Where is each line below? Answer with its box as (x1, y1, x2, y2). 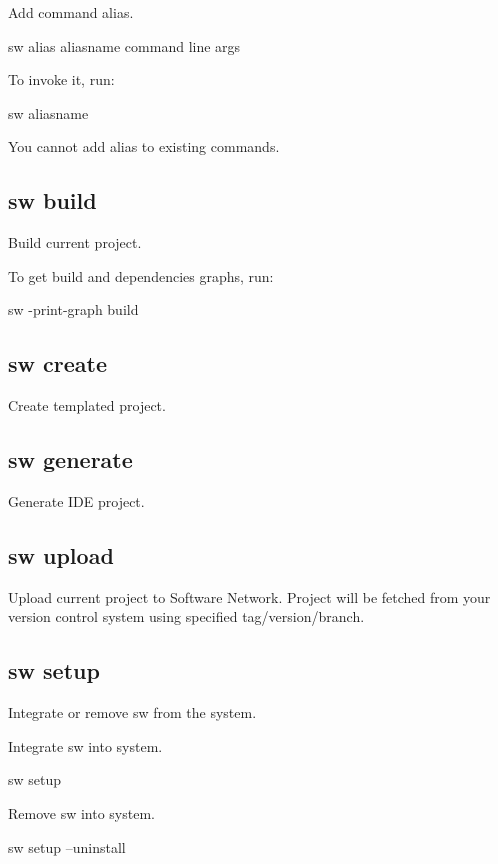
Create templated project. (8, 395, 166, 416)
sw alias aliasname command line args (8, 35, 241, 56)
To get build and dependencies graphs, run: (8, 265, 274, 286)
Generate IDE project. (8, 490, 145, 511)
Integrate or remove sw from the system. (8, 702, 257, 723)
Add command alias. (8, 2, 134, 22)
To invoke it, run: (8, 69, 115, 90)
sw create (8, 348, 107, 379)
